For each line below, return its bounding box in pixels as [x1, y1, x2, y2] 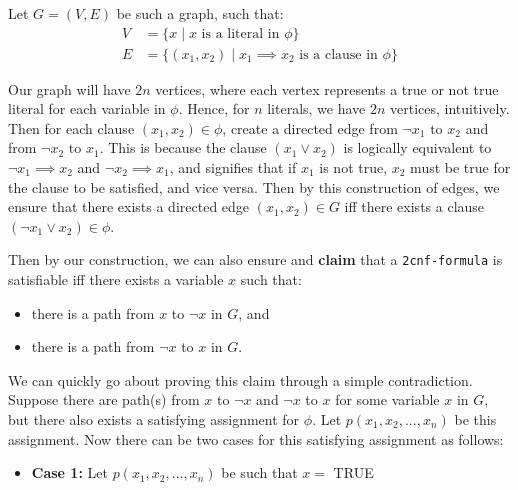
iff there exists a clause [344, 196, 485, 217]
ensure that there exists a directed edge [8, 196, 250, 217]
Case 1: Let [31, 462, 108, 483]
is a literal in [201, 26, 280, 41]
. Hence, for [178, 98, 250, 119]
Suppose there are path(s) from [8, 389, 200, 410]
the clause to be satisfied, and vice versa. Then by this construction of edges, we [8, 176, 500, 197]
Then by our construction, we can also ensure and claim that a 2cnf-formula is [8, 249, 503, 270]
